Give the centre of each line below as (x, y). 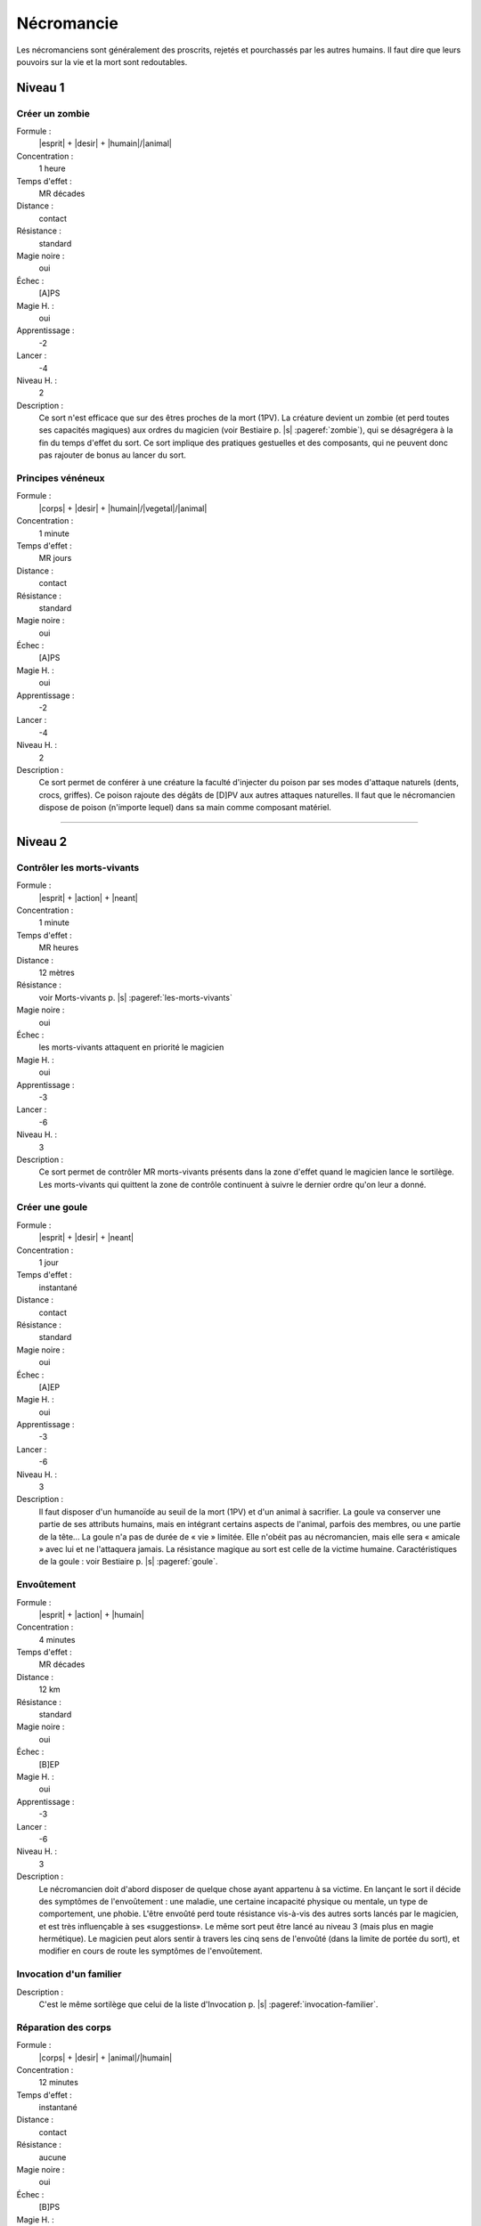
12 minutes (59, 2083)
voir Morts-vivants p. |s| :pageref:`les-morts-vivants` (136, 997)
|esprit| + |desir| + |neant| (86, 1238)
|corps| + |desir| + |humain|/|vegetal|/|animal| (123, 508)
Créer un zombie (53, 113)
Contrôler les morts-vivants (78, 867)
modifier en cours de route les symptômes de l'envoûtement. (151, 1951)
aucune (53, 2157)
